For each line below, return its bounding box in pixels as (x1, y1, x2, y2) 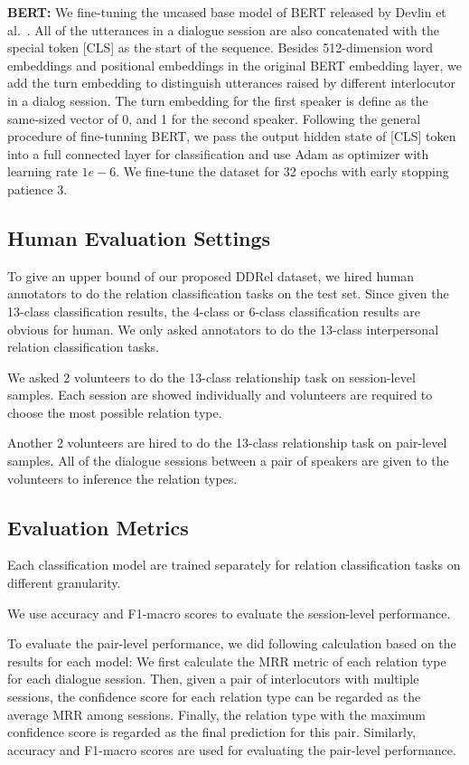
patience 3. (7, 179, 68, 198)
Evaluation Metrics (7, 513, 189, 541)
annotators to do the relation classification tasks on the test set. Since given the (7, 284, 449, 303)
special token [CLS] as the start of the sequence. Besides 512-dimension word (7, 38, 434, 57)
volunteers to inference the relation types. (7, 468, 238, 487)
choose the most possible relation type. (7, 402, 222, 421)
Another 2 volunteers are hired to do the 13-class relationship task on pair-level (7, 433, 447, 452)
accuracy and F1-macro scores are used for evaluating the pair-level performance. (7, 740, 456, 759)
